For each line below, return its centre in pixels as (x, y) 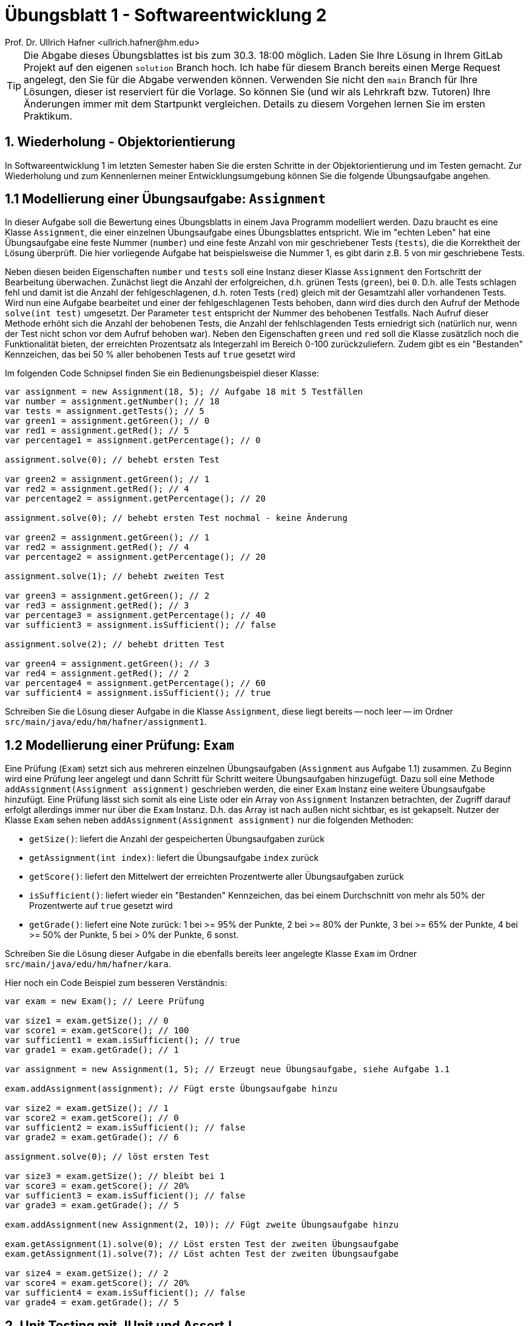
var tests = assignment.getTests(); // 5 (105, 411)
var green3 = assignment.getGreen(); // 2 (107, 596)
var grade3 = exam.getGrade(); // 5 (92, 1205)
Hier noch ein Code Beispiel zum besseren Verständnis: (116, 983)
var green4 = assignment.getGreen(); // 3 (107, 664)
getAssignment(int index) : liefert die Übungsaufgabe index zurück (174, 858)
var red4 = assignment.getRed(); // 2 (97, 674)
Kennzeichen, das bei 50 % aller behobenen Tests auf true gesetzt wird (150, 355)
